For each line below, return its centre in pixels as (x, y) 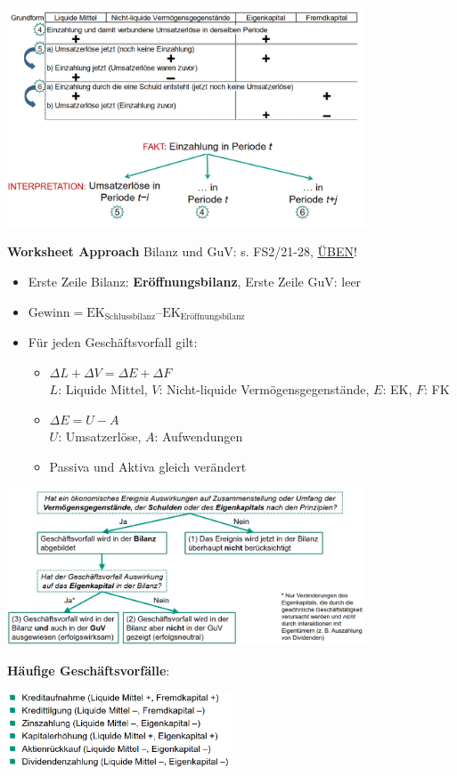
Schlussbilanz (130, 317)
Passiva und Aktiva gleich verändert (148, 467)
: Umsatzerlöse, (100, 436)
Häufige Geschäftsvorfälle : (89, 671)
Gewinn (49, 313)
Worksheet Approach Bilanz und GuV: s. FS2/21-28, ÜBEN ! (182, 251)
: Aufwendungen (199, 436)
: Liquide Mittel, (103, 389)
